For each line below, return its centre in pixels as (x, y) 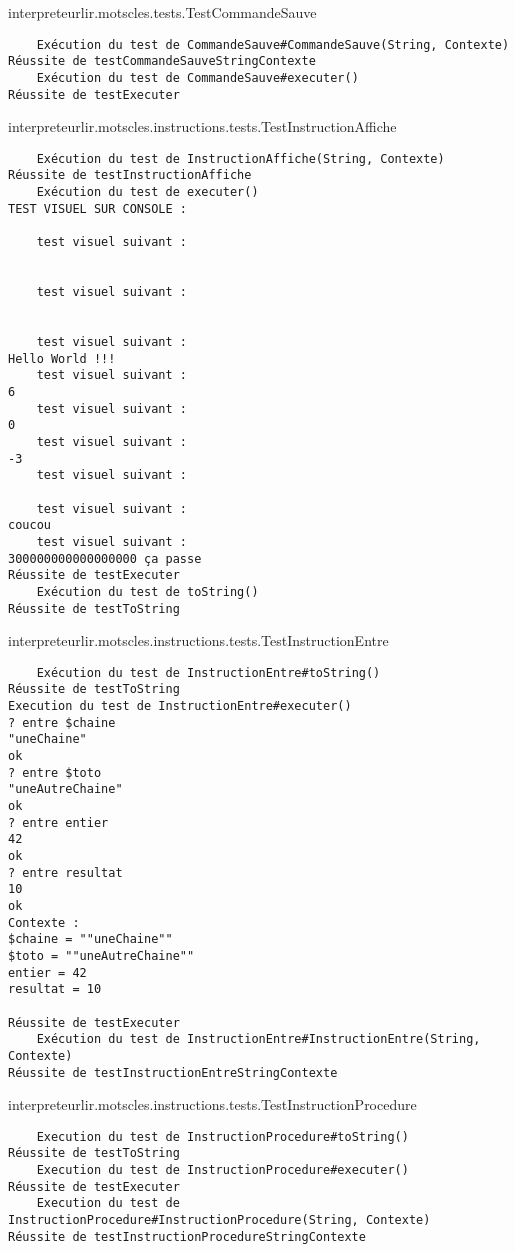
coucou (29, 525)
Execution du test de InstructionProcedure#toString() (222, 1136)
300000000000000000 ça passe (105, 558)
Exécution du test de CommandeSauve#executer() (197, 77)
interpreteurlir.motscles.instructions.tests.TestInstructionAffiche (202, 126)
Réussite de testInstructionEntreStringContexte (173, 1072)
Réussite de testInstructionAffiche (130, 175)
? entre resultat (65, 872)
